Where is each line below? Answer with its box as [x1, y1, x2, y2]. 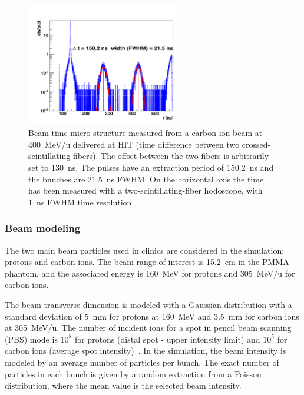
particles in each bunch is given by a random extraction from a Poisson [5, 367, 262, 380]
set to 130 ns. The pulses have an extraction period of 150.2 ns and [28, 161, 274, 174]
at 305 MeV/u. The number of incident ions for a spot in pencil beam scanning [5, 321, 292, 334]
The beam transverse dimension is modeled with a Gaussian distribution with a [5, 298, 292, 310]
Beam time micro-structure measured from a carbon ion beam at [28, 127, 263, 139]
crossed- [242, 138, 271, 150]
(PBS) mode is [5, 333, 58, 345]
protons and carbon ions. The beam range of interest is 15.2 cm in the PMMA [5, 255, 289, 268]
